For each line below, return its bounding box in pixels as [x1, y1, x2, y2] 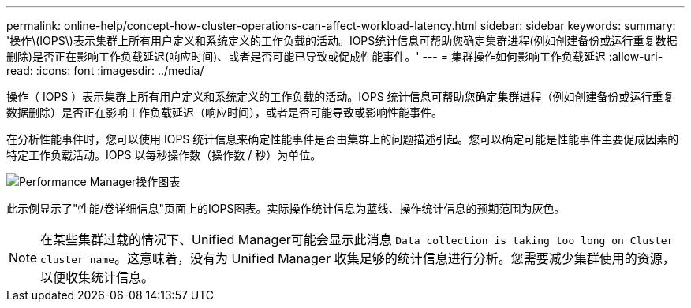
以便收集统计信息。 [40, 269, 155, 285]
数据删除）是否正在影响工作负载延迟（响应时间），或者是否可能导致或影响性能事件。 [6, 106, 443, 119]
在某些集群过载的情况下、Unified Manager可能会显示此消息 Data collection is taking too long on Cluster [40, 232, 674, 247]
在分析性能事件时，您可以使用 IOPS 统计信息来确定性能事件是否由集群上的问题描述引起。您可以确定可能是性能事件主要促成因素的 [6, 132, 679, 146]
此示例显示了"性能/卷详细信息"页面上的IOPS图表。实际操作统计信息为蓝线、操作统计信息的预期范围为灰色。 [6, 202, 566, 215]
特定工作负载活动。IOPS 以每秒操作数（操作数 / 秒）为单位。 [6, 148, 322, 161]
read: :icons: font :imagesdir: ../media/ [6, 64, 204, 77]
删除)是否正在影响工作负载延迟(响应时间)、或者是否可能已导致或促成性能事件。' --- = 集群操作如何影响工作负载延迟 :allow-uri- [6, 50, 663, 63]
